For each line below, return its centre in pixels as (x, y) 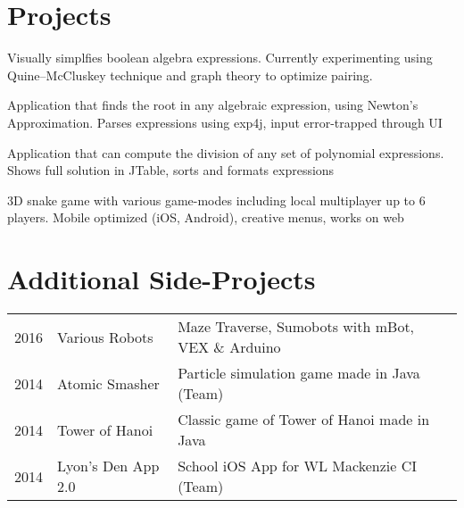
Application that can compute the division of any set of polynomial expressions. (226, 152)
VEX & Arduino (229, 347)
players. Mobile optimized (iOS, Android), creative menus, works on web (206, 217)
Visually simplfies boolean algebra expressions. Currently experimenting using (220, 58)
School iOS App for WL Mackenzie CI (297, 466)
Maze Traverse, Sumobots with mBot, (296, 326)
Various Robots (105, 337)
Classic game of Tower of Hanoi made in (304, 419)
